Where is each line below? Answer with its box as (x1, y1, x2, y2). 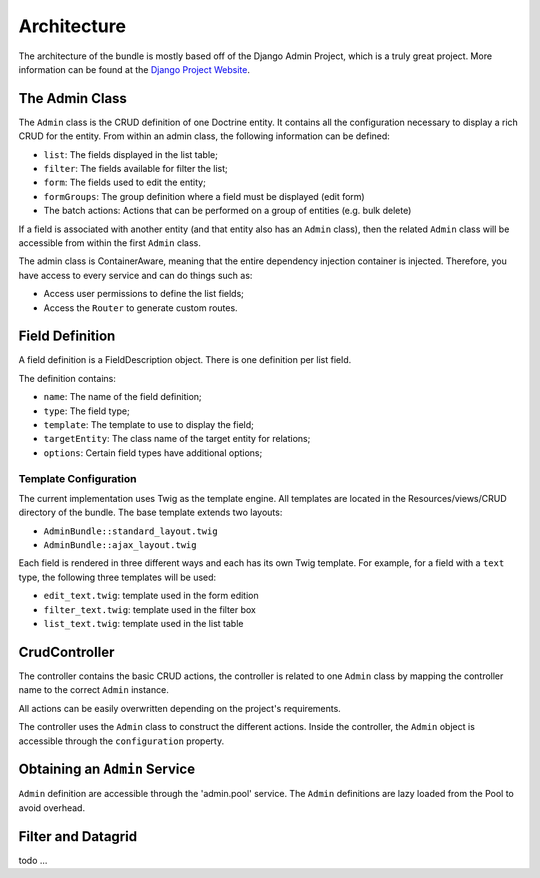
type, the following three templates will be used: (18, 571, 217, 583)
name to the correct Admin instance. (18, 684, 169, 696)
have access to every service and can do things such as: (18, 269, 253, 281)
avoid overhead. (18, 801, 85, 814)
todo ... (18, 854, 48, 866)
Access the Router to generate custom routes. (43, 301, 239, 314)
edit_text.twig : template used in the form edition (43, 590, 259, 602)
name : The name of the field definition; (43, 391, 202, 403)
